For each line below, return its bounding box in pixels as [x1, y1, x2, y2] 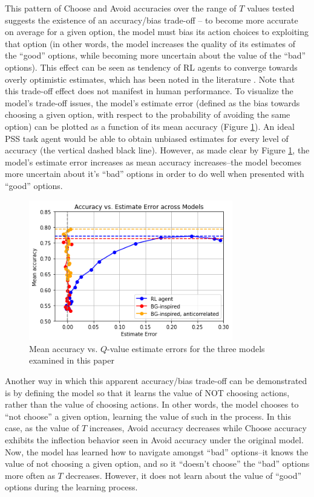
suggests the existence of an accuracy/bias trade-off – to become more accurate [5, 13, 298, 26]
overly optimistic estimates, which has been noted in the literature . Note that [5, 72, 295, 85]
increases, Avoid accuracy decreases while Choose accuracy [89, 422, 307, 434]
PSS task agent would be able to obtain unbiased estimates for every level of [5, 132, 289, 144]
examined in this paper [29, 354, 114, 367]
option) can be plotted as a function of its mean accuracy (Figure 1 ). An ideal [5, 120, 295, 132]
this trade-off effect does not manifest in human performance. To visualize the [5, 85, 293, 97]
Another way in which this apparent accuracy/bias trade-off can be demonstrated [5, 374, 307, 387]
